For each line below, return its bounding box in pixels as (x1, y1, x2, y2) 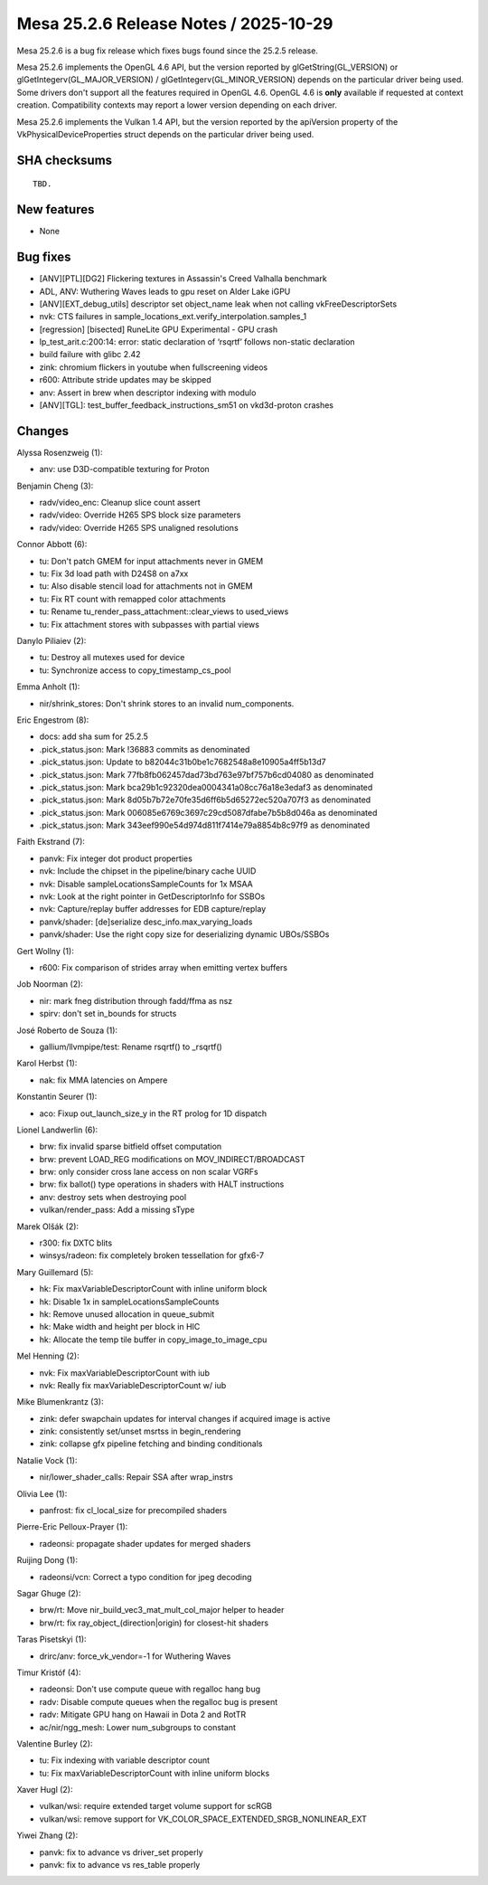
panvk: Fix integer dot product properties (39, 853, 193, 864)
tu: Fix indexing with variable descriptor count (39, 1755, 211, 1766)
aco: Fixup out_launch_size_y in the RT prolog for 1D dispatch (39, 1108, 267, 1119)
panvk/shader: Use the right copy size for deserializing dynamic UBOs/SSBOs (39, 929, 330, 940)
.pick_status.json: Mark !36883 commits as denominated (39, 744, 250, 754)
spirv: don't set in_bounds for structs (39, 1009, 177, 1019)
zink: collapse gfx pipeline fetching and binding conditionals (39, 1438, 263, 1449)
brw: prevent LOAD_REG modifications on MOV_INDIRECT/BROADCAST (39, 1153, 306, 1164)
